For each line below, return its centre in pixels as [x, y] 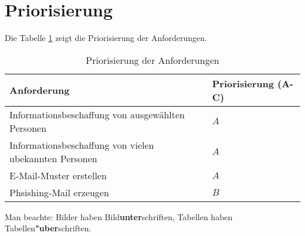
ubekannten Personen [53, 158]
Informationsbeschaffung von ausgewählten [97, 114]
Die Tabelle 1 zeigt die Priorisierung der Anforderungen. [106, 38]
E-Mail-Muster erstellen [58, 175]
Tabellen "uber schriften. [48, 228]
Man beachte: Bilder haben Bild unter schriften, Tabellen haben [119, 216]
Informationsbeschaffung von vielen [82, 145]
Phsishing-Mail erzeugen [59, 192]
